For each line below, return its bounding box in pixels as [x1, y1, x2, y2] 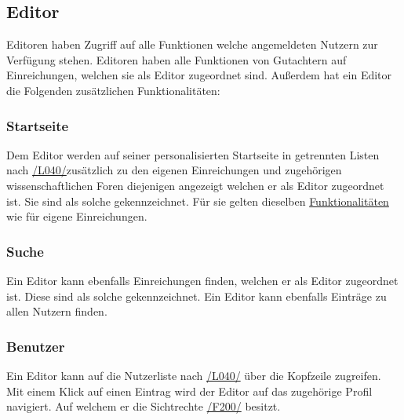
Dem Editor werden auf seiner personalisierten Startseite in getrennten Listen [6, 146, 380, 163]
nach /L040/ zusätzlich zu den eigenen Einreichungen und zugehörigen [6, 162, 342, 178]
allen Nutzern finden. [6, 303, 107, 320]
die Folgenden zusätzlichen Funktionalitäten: [6, 82, 220, 98]
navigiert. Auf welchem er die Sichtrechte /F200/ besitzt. [6, 398, 281, 415]
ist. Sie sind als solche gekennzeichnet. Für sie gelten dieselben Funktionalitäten [6, 192, 389, 209]
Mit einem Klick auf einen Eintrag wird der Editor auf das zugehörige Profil [6, 382, 373, 399]
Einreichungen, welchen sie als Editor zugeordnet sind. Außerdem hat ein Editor [6, 67, 392, 83]
